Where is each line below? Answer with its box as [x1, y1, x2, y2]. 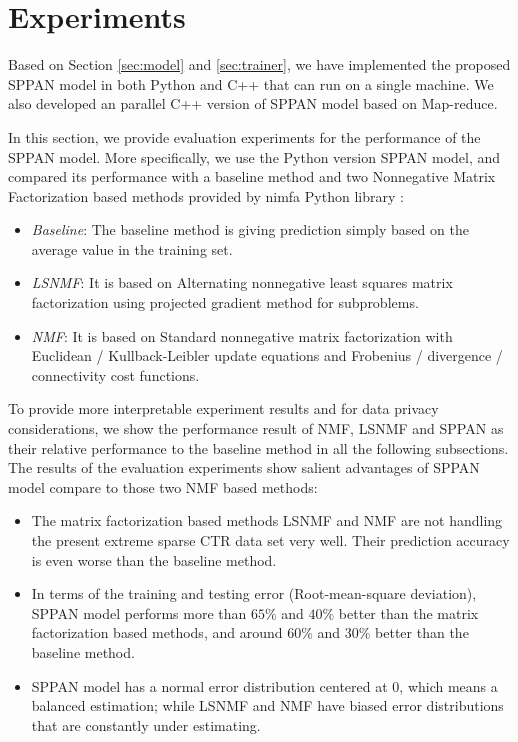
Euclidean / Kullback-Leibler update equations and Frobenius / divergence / [31, 345, 503, 366]
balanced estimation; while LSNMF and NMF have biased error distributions [31, 695, 504, 716]
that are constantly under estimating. [31, 714, 261, 735]
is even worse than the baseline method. [31, 549, 277, 570]
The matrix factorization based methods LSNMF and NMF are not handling [31, 510, 503, 531]
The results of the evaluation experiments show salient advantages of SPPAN [8, 457, 480, 478]
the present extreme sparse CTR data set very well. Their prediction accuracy [31, 530, 510, 550]
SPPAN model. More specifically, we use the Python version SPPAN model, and [8, 146, 501, 167]
